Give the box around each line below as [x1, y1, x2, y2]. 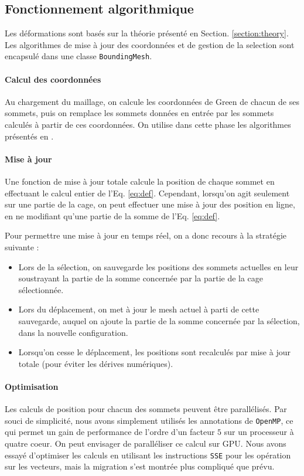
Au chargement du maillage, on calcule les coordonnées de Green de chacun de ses [5, 95, 299, 107]
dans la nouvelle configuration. [18, 326, 128, 338]
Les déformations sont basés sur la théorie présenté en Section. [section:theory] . [5, 27, 289, 39]
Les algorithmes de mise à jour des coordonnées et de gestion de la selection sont [5, 38, 295, 50]
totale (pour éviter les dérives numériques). [18, 357, 173, 369]
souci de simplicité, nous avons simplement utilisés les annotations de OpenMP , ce [5, 414, 293, 426]
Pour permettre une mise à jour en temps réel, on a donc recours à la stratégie [5, 229, 287, 242]
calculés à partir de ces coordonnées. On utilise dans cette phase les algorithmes [5, 118, 291, 131]
